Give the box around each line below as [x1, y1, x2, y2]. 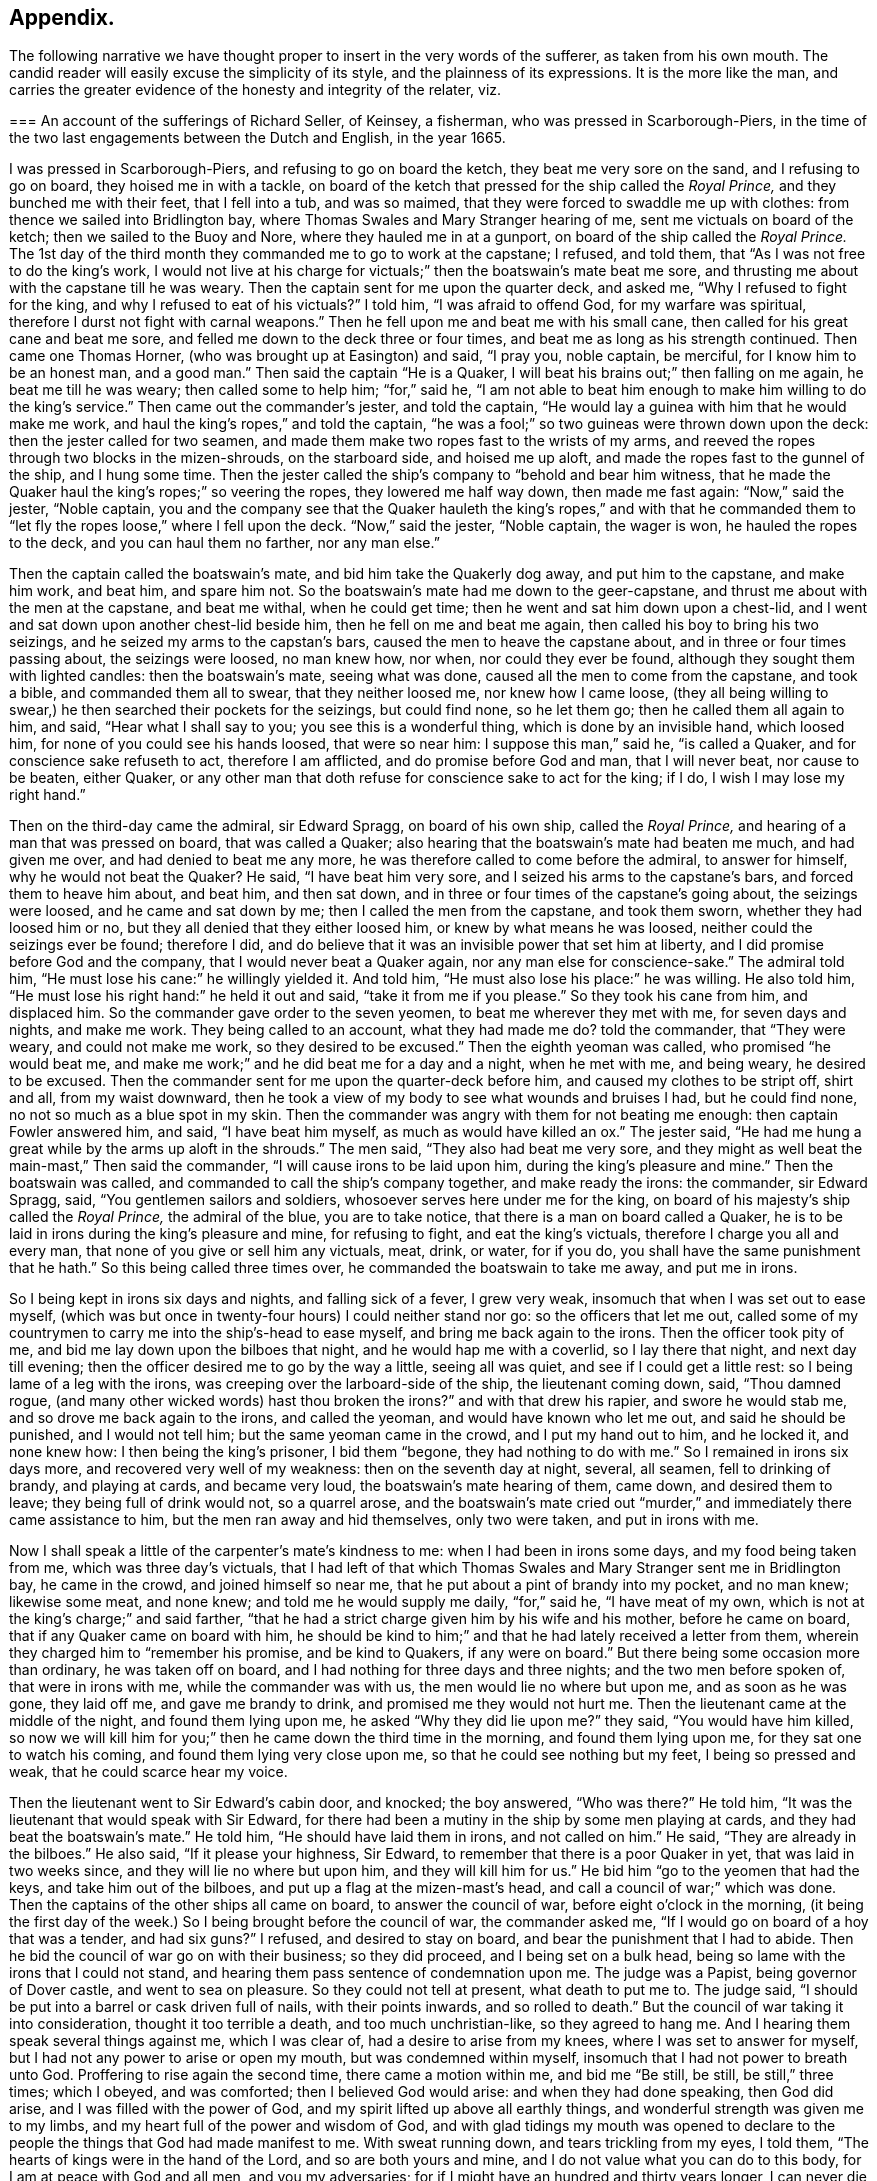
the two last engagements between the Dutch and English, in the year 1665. [9, 129, 506, 147]
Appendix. [9, 5, 115, 30]
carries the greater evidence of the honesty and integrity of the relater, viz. [9, 81, 502, 99]
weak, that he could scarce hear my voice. [9, 1763, 288, 1781]
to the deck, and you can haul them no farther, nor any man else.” [9, 534, 440, 552]
